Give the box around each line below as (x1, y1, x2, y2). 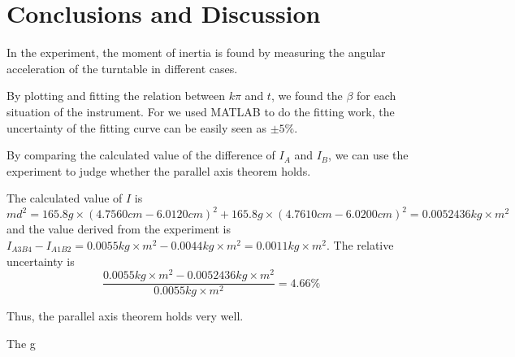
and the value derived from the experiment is (6, 220, 231, 237)
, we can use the (328, 146, 409, 163)
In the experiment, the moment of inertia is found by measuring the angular (6, 44, 386, 61)
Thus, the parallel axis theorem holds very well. (6, 307, 244, 324)
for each (357, 87, 396, 104)
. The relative (327, 236, 394, 253)
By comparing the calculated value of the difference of (6, 146, 275, 163)
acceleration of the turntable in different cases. (6, 59, 238, 76)
